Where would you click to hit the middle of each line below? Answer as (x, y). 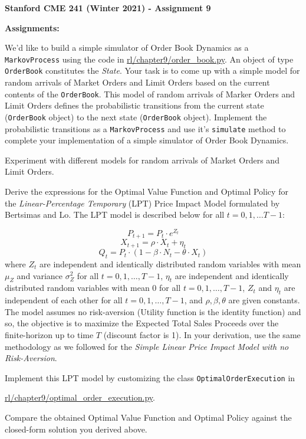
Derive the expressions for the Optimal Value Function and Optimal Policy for (147, 191)
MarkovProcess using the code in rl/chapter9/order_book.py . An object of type (149, 59)
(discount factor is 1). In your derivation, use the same (202, 334)
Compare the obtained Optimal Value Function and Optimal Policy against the (148, 417)
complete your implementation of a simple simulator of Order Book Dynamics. (147, 140)
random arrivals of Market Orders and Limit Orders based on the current (137, 82)
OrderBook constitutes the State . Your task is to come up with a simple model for (152, 71)
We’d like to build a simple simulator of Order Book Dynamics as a (127, 47)
